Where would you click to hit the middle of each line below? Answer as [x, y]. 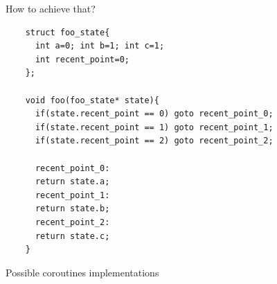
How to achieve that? [51, 8]
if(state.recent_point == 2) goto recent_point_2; [154, 141]
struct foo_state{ [68, 32]
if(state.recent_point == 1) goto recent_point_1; [154, 127]
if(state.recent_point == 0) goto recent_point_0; [154, 114]
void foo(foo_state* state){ [92, 100]
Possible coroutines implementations [82, 272]
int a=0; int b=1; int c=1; [100, 46]
